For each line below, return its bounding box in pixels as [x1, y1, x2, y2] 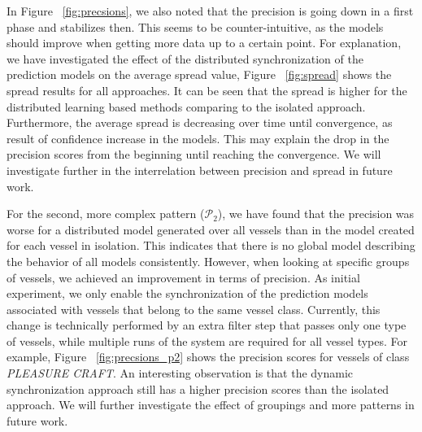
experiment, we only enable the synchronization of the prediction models [7, 285, 368, 302]
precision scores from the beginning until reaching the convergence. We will [7, 146, 381, 163]
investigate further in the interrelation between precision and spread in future [7, 161, 393, 178]
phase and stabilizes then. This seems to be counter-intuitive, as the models [7, 18, 384, 35]
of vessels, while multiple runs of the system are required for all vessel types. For [7, 332, 408, 349]
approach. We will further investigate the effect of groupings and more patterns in [7, 396, 415, 413]
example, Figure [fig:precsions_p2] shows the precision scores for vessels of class [7, 348, 410, 365]
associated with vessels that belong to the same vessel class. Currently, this [7, 300, 381, 317]
